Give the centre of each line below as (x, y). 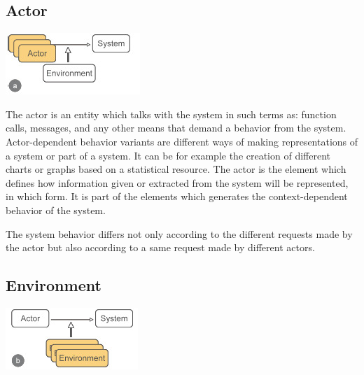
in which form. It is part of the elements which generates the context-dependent (177, 196)
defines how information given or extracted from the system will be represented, (177, 182)
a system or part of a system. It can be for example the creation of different (168, 155)
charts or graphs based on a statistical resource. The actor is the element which (176, 169)
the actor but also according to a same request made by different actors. (160, 247)
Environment (54, 285)
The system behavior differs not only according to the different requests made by (179, 233)
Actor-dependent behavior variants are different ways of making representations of (182, 141)
